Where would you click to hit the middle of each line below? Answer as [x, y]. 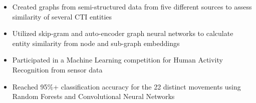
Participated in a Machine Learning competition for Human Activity [117, 60]
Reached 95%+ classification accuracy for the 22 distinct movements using [126, 86]
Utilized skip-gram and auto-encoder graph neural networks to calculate [123, 33]
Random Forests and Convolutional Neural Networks [93, 96]
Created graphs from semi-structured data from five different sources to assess [132, 6]
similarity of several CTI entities [62, 16]
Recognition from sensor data [57, 69]
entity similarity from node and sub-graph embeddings [96, 43]
